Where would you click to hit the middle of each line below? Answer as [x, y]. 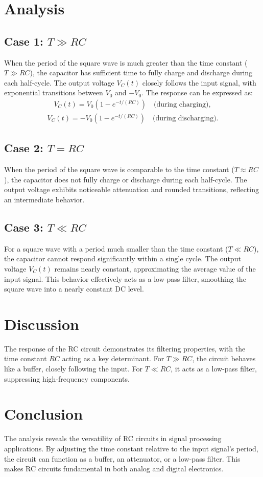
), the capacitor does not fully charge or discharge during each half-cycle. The [126, 179]
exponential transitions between [54, 92]
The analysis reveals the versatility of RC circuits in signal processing [113, 438]
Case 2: [24, 148]
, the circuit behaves [224, 358]
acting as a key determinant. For [113, 358]
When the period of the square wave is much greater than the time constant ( [126, 62]
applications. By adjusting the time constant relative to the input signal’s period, [131, 448]
